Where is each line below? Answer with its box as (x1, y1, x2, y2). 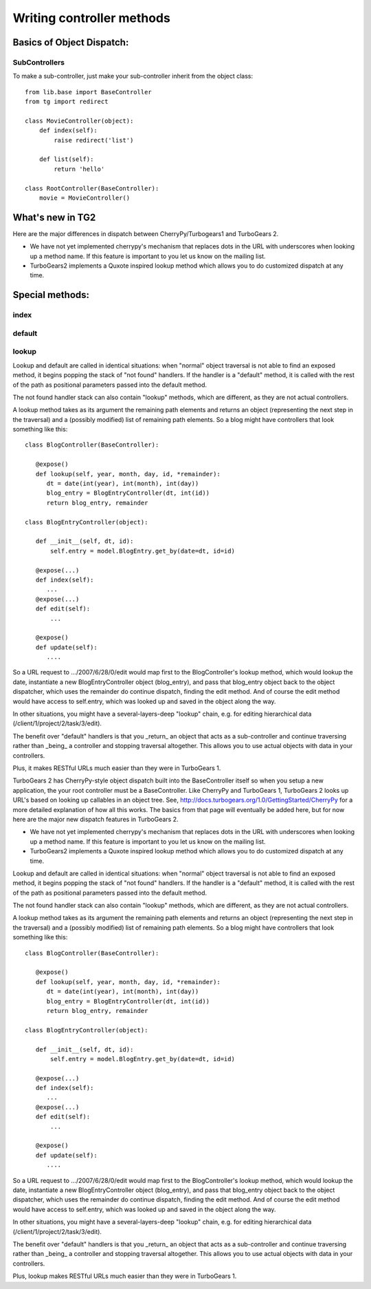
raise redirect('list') (54, 136, 134, 144)
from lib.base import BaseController (25, 88, 153, 96)
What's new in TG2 (12, 211, 96, 223)
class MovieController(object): (25, 117, 134, 125)
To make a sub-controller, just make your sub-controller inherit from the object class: (12, 72, 254, 81)
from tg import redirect (25, 98, 109, 106)
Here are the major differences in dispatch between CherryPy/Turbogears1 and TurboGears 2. (12, 229, 279, 237)
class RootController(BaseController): (25, 184, 159, 192)
